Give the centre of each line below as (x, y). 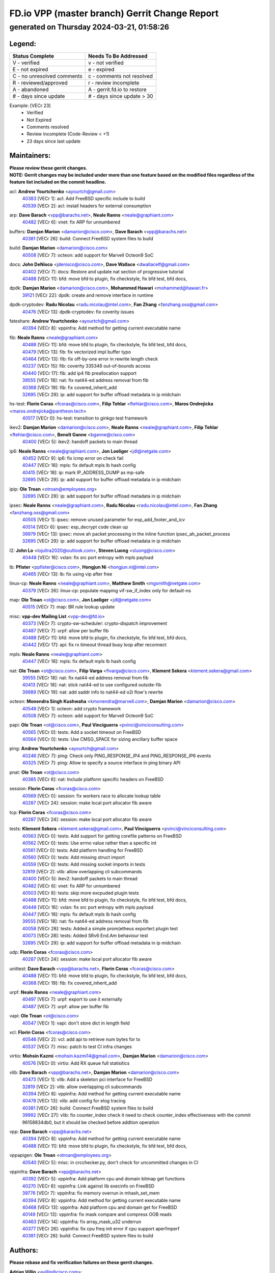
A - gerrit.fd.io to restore (118, 89)
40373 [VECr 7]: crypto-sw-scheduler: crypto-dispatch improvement (95, 623)
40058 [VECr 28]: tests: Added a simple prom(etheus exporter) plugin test (100, 928)
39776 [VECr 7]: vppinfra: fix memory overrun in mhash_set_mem (91, 1193)
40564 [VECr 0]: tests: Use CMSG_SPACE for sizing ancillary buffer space (100, 739)
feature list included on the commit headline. (58, 182)
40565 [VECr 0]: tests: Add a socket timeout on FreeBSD (82, 732)
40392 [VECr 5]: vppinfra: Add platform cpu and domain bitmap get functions (104, 1179)
